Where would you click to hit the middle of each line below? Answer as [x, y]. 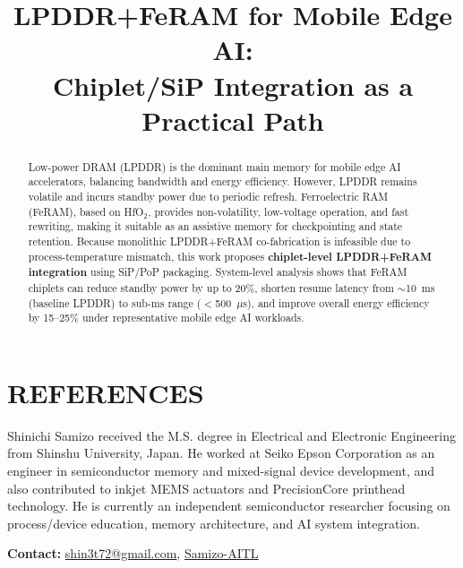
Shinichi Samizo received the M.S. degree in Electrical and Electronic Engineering [231, 435]
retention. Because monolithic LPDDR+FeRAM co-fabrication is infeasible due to [219, 241]
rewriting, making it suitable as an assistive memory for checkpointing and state [215, 226]
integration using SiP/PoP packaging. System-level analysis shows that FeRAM [218, 272]
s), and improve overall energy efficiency [336, 302]
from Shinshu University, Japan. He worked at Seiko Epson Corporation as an [221, 453]
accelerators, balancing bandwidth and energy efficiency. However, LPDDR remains [223, 181]
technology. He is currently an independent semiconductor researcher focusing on [229, 506]
